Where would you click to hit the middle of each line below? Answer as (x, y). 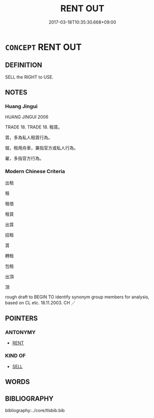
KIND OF (15, 356)
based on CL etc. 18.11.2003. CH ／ (40, 303)
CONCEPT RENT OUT (43, 47)
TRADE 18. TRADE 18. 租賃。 (34, 127)
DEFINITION (24, 65)
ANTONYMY (20, 333)
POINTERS (22, 319)
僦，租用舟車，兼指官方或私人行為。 (42, 148)
